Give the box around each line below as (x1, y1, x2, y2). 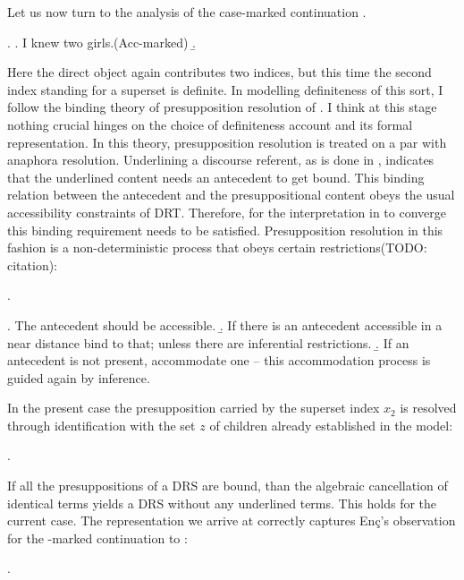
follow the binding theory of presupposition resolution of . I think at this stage (7, 98, 437, 116)
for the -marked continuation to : (7, 528, 188, 547)
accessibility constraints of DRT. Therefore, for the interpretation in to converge (7, 202, 446, 221)
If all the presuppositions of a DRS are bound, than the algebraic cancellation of (7, 476, 448, 495)
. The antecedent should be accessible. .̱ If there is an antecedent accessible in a (7, 315, 443, 334)
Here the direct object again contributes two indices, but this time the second (7, 63, 432, 81)
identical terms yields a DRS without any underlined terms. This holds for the (7, 493, 437, 512)
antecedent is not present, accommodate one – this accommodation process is (7, 351, 431, 370)
